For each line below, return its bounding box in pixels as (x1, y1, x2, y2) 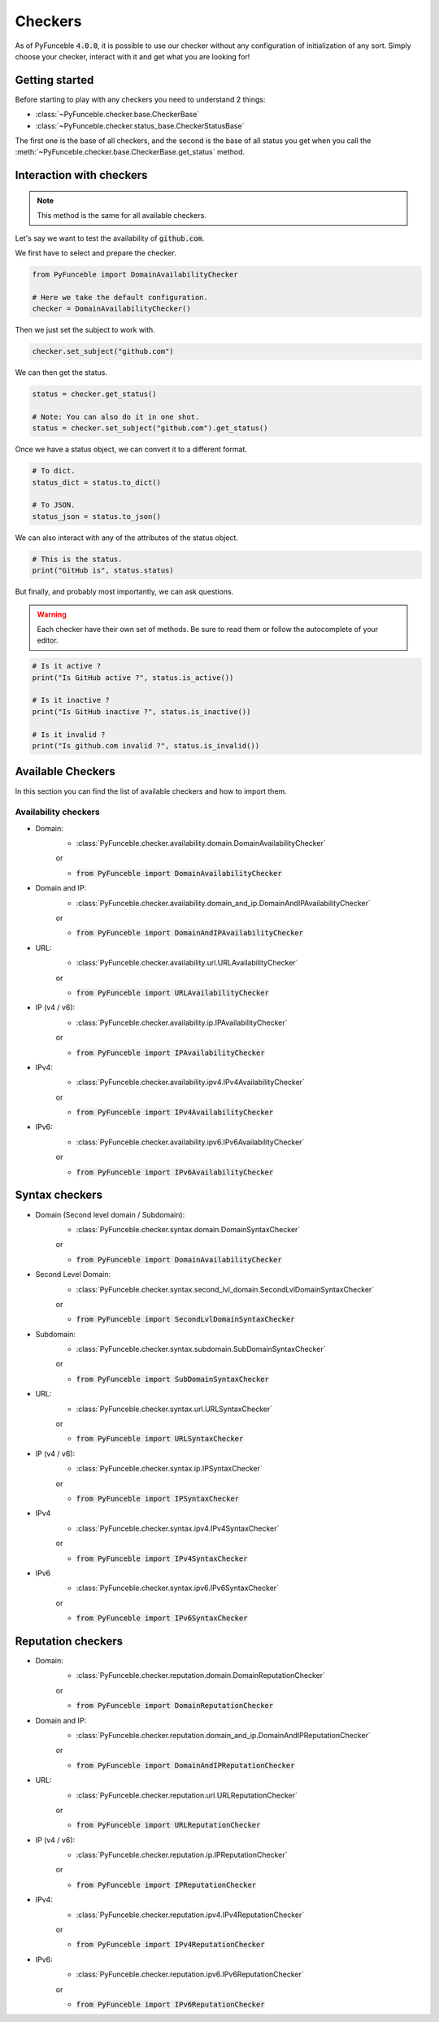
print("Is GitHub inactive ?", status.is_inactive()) (32, 707, 251, 716)
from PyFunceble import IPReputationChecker (76, 1880, 257, 1889)
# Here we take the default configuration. (32, 293, 209, 302)
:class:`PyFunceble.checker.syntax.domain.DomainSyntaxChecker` (76, 1224, 301, 1234)
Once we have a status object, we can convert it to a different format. (15, 444, 248, 455)
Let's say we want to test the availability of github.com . (15, 233, 205, 243)
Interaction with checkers (15, 168, 148, 182)
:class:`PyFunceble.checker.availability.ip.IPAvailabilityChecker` (76, 1018, 288, 1027)
